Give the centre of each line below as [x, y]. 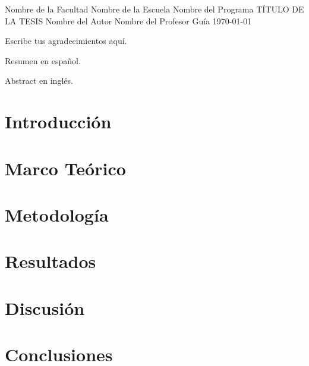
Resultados [51, 261]
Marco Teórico [65, 168]
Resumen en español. [43, 60]
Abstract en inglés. [39, 81]
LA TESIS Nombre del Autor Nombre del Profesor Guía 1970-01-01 [128, 20]
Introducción [58, 122]
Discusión [45, 307]
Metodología [57, 214]
